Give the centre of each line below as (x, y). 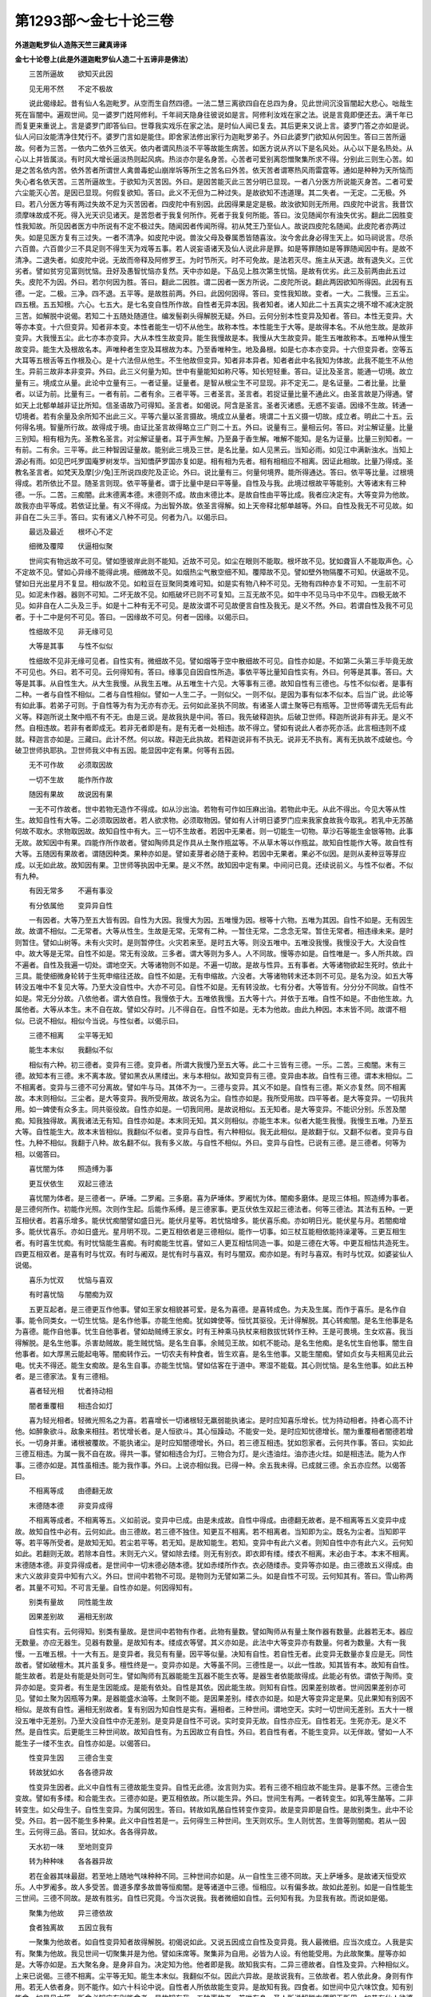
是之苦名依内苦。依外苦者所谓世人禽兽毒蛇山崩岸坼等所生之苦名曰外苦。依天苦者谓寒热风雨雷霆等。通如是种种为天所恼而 (214, 170)
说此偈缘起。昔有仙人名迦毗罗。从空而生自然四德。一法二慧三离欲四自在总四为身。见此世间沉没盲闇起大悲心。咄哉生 (221, 103)
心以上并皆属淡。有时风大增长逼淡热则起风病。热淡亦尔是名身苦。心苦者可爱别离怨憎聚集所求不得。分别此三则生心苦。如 (214, 159)
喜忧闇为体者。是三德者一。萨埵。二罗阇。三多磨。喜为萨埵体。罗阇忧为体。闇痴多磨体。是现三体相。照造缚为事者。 (221, 1198)
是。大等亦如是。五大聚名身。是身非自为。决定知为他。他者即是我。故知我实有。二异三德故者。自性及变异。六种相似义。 (214, 1964)
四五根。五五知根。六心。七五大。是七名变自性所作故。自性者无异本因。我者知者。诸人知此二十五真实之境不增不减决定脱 (214, 304)
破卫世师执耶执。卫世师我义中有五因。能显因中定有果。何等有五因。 (127, 750)
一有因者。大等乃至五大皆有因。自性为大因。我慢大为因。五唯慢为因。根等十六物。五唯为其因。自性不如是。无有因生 (221, 920)
